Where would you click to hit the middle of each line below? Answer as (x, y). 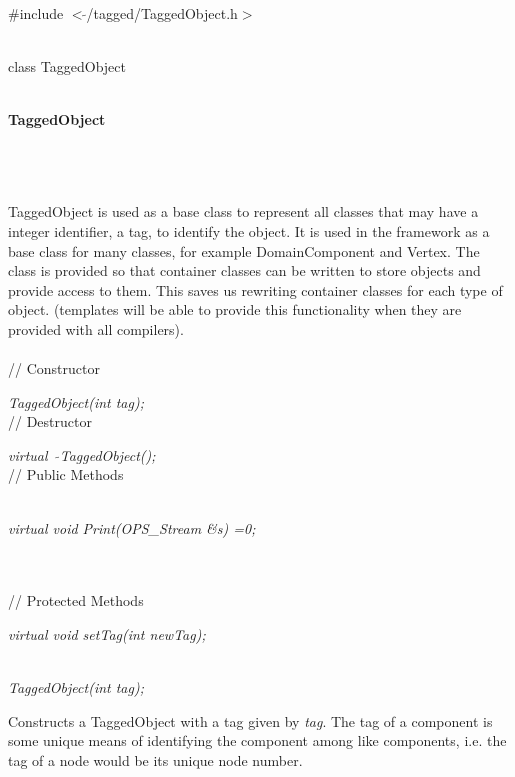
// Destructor (50, 421)
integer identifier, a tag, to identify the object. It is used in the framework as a (249, 230)
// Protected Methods (76, 600)
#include (36, 12)
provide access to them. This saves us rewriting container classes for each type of (255, 289)
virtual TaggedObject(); (82, 454)
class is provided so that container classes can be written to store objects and (244, 270)
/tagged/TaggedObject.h (162, 12)
